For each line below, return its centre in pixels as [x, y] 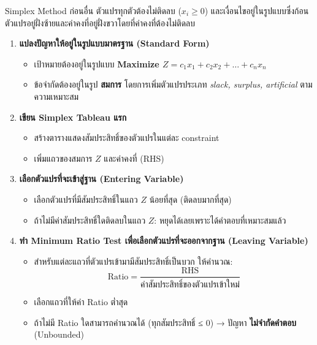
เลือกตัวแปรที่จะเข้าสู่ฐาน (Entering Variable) [101, 179]
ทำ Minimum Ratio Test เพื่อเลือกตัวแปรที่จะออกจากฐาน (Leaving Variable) [164, 241]
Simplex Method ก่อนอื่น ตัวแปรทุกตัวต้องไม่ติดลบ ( [93, 10]
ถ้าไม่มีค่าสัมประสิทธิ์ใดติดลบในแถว [90, 220]
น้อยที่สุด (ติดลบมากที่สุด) [190, 199]
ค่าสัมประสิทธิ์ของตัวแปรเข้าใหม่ [190, 285]
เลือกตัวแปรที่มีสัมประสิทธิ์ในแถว [86, 199]
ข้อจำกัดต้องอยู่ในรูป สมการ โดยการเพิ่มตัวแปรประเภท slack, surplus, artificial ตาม [173, 84]
